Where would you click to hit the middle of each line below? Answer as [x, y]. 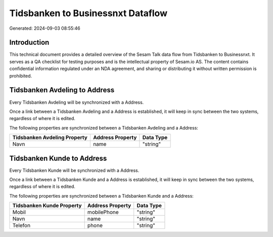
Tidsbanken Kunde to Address [58, 158]
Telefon [21, 225]
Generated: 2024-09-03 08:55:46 [45, 28]
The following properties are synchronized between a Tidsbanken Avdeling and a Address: [104, 128]
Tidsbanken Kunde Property [47, 206]
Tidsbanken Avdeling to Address [62, 90]
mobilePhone [103, 212]
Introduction [29, 43]
